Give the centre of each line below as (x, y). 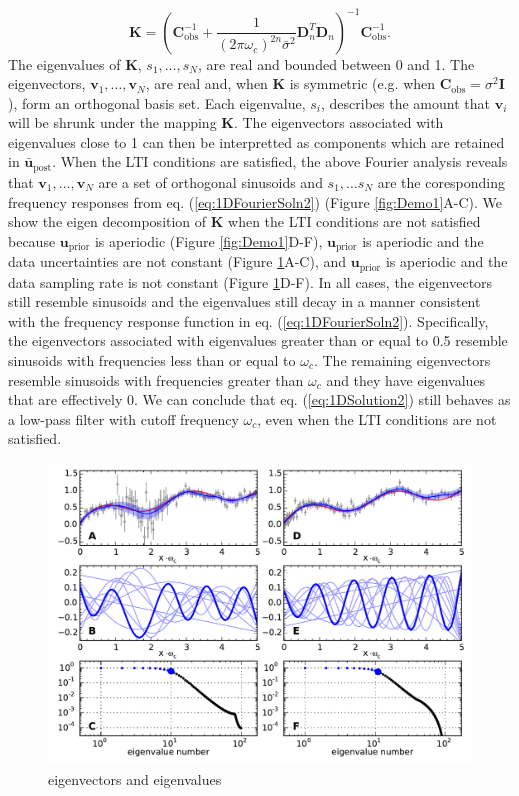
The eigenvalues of (64, 63)
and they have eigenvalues (406, 379)
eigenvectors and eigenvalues (135, 779)
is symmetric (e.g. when (362, 83)
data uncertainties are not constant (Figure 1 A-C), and (177, 261)
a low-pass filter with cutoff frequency (123, 418)
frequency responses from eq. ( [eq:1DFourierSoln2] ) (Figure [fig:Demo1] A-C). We (255, 201)
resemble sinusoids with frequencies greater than (156, 379)
